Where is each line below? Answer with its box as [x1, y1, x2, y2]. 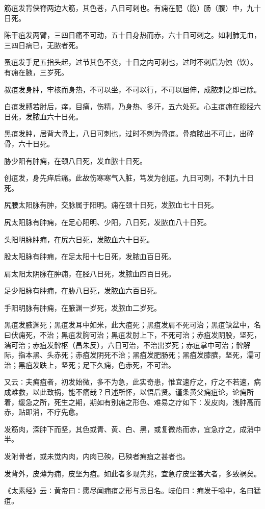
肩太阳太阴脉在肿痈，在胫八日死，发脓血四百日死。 [4, 268, 175, 278]
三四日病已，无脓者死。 [4, 39, 83, 50]
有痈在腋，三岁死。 [4, 66, 68, 77]
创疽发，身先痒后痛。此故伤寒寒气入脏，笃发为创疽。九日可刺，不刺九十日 [4, 172, 254, 183]
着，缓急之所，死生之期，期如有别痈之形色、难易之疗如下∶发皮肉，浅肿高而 [4, 396, 261, 407]
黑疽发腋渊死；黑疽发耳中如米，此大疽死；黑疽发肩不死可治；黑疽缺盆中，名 [4, 319, 261, 330]
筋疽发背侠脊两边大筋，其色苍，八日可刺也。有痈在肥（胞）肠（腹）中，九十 [4, 3, 261, 13]
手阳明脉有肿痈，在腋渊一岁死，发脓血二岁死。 [4, 302, 161, 313]
